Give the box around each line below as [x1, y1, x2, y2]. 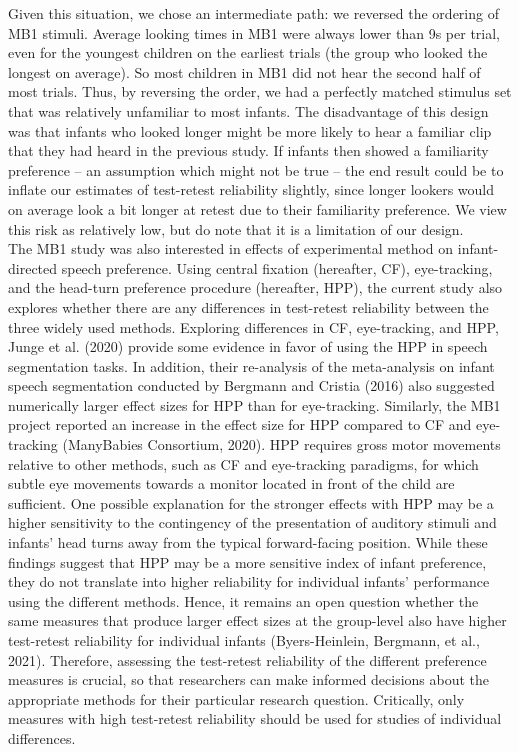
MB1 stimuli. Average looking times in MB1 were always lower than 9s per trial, [8, 22, 501, 43]
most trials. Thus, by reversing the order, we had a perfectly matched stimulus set [8, 81, 512, 102]
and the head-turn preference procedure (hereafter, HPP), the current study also [8, 277, 503, 298]
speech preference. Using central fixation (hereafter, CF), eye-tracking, [61, 257, 493, 278]
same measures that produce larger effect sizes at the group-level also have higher [8, 610, 507, 631]
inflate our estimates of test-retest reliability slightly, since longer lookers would [8, 179, 495, 200]
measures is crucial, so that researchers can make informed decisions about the [8, 669, 490, 690]
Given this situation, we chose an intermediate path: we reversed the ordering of [8, 3, 499, 23]
